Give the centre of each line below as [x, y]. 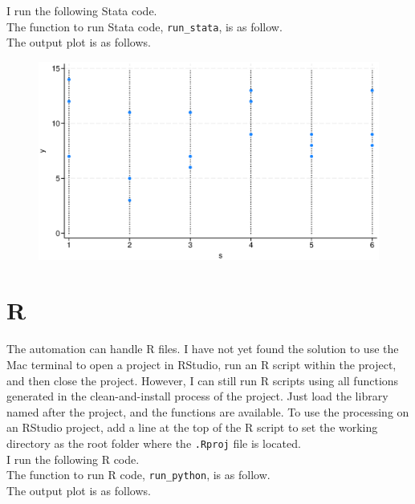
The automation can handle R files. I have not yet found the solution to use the [203, 349]
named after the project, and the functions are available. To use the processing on [208, 411]
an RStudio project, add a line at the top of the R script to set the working [192, 427]
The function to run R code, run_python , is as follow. [138, 475]
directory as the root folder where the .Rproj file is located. [154, 443]
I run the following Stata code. [82, 10]
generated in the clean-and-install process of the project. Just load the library [197, 396]
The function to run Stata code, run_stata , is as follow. [144, 26]
